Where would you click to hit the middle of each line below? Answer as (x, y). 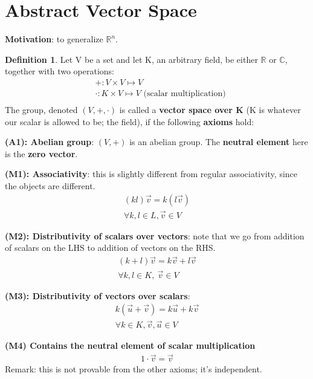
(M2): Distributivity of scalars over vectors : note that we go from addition (155, 235)
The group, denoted (41, 109)
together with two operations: (60, 71)
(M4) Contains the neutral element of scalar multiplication (130, 345)
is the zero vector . (41, 153)
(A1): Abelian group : (50, 142)
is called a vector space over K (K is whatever (210, 109)
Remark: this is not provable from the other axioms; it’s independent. (134, 369)
